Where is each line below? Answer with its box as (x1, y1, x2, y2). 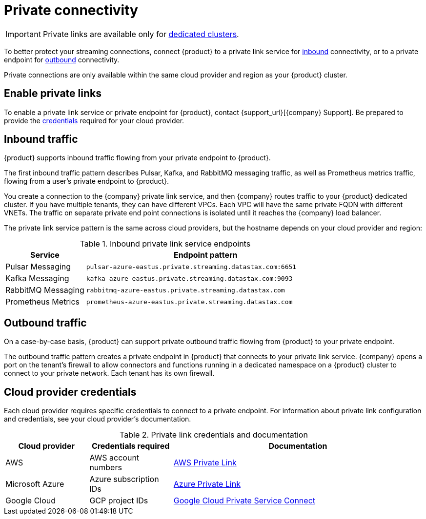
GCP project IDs (89, 496, 148, 506)
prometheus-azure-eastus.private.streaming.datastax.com (86, 298, 293, 306)
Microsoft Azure (5, 479, 64, 489)
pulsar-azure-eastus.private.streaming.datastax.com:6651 (86, 263, 297, 270)
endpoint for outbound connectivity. (4, 55, 120, 64)
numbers (89, 462, 122, 473)
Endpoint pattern (173, 250, 238, 260)
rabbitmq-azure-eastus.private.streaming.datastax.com (86, 286, 285, 294)
